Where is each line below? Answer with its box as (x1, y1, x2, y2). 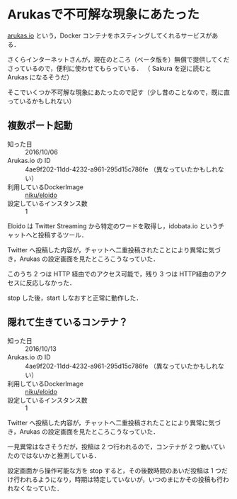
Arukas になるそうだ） (7, 72, 74, 82)
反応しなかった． (25, 278, 76, 287)
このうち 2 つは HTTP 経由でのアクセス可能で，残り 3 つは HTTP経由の (7, 269, 215, 278)
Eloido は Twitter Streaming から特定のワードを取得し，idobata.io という (7, 221, 219, 230)
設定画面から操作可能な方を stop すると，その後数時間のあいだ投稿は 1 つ (7, 466, 221, 475)
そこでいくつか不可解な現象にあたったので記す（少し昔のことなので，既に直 (7, 88, 231, 96)
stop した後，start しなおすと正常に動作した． (7, 293, 143, 302)
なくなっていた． (13, 483, 64, 493)
